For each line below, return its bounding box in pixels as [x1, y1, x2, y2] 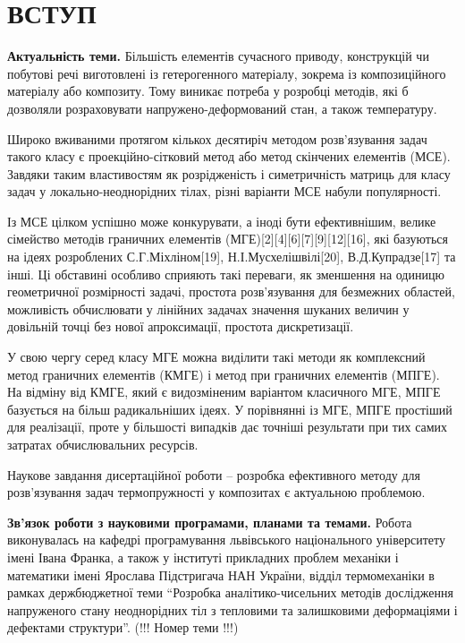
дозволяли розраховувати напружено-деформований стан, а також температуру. [7, 99, 437, 117]
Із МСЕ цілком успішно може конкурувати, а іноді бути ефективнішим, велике [7, 211, 436, 230]
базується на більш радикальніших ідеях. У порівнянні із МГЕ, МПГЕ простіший [7, 399, 452, 418]
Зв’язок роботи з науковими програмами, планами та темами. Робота [7, 512, 412, 531]
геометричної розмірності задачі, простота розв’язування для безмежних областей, [7, 282, 455, 301]
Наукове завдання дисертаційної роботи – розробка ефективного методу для [7, 465, 420, 484]
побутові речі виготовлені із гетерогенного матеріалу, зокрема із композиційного [7, 64, 446, 82]
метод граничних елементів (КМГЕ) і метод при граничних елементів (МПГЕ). [7, 364, 440, 383]
